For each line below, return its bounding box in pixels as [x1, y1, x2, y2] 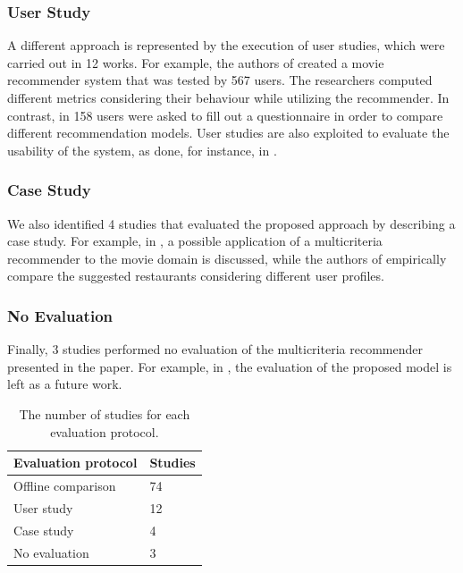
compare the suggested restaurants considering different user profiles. [7, 266, 384, 285]
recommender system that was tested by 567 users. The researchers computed [7, 71, 433, 89]
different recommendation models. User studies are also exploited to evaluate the [7, 123, 450, 142]
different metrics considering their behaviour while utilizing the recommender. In [7, 88, 450, 106]
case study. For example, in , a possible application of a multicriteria [7, 232, 383, 250]
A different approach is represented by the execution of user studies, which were [7, 36, 445, 55]
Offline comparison [13, 476, 116, 494]
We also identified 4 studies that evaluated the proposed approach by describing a [7, 214, 456, 232]
